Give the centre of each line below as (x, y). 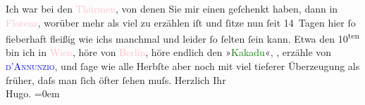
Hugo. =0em (33, 93)
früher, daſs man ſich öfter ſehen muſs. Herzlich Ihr (116, 79)
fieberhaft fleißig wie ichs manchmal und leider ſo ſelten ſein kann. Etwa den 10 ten (182, 37)
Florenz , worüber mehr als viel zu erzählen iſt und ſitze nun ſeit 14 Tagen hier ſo (181, 22)
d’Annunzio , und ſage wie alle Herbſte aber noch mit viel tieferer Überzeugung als (183, 66)
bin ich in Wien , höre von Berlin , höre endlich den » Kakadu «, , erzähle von (169, 52)
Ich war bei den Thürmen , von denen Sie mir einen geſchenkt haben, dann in (172, 8)
